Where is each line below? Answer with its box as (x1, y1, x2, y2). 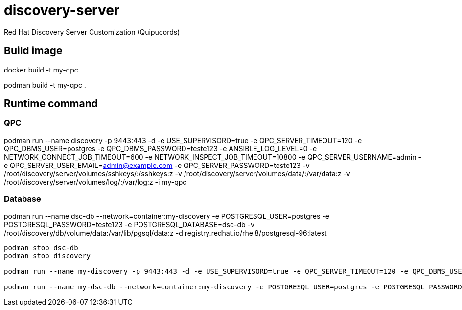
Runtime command (4, 97, 98, 110)
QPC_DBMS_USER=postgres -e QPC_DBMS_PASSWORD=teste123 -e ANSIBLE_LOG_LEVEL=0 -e (4, 144, 317, 153)
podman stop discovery (4, 251, 91, 260)
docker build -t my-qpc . (4, 65, 82, 74)
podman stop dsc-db (4, 243, 78, 252)
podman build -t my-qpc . (4, 80, 86, 89)
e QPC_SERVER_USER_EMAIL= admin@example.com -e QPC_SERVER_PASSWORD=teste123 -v (4, 161, 310, 169)
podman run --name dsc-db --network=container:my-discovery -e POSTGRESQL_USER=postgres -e (4, 212, 329, 220)
